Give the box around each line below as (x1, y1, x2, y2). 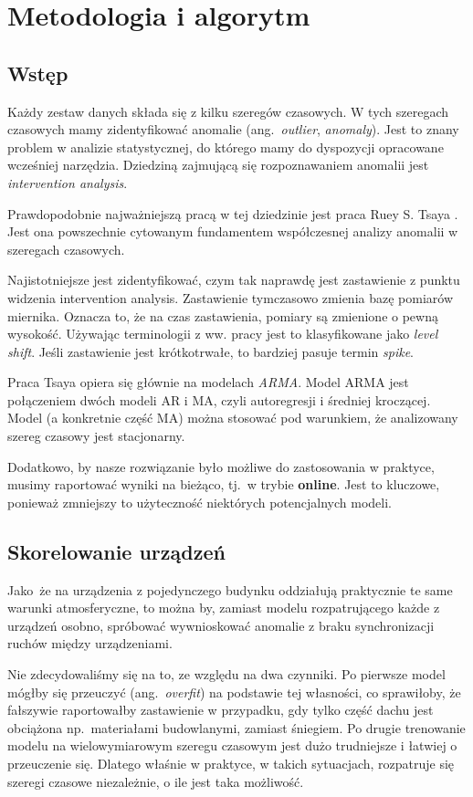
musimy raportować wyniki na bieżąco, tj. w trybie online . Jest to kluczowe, (7, 475, 440, 494)
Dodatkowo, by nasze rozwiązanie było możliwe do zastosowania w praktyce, (7, 456, 435, 476)
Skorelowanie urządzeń (7, 537, 226, 565)
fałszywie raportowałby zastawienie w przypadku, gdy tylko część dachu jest (7, 700, 434, 719)
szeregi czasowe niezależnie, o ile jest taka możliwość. (7, 771, 304, 791)
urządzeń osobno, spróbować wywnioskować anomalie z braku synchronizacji (7, 615, 435, 634)
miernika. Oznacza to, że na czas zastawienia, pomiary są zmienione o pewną (7, 306, 438, 325)
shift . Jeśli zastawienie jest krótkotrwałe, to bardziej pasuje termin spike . (7, 341, 414, 361)
